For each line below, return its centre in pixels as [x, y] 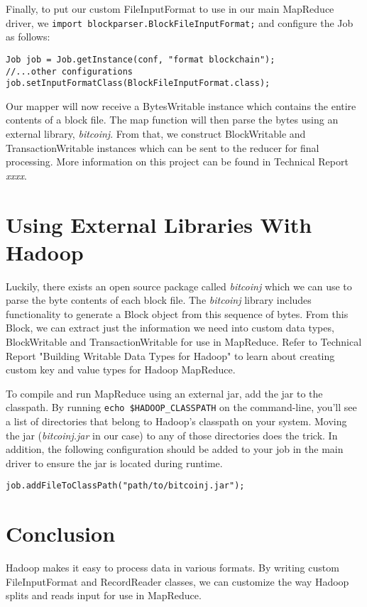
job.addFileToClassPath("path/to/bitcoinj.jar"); [125, 486]
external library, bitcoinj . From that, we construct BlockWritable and [156, 133]
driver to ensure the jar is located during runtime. [114, 463]
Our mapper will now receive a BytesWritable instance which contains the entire [181, 105]
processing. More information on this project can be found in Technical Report [177, 162]
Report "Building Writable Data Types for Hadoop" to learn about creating [170, 355]
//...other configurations [69, 71]
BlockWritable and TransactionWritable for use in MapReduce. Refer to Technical [184, 342]
